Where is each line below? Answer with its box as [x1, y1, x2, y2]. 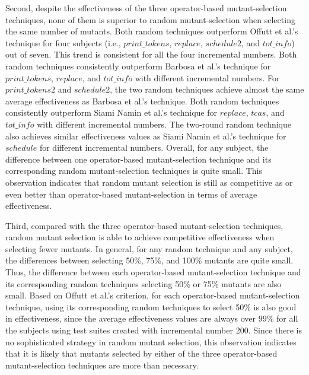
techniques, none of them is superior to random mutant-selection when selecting [5, 13, 295, 26]
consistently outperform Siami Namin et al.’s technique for [5, 106, 217, 119]
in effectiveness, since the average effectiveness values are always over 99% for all [5, 312, 298, 325]
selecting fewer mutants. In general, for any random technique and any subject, [5, 242, 293, 255]
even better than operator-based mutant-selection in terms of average [5, 188, 257, 200]
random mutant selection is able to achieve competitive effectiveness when [5, 231, 275, 243]
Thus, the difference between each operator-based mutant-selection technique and [5, 266, 301, 278]
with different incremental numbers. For [135, 71, 280, 84]
